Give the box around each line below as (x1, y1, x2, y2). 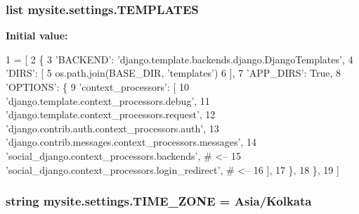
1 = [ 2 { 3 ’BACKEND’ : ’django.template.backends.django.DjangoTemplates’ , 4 (6, 51, 353, 66)
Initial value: (6, 28, 68, 43)
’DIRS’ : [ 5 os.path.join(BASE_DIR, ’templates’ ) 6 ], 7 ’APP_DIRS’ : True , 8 (6, 65, 341, 80)
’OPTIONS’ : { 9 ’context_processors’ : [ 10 (6, 80, 190, 94)
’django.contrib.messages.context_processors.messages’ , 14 (6, 134, 257, 149)
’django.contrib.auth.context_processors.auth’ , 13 (6, 120, 219, 135)
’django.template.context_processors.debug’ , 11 (6, 93, 210, 108)
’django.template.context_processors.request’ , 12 (6, 107, 216, 122)
